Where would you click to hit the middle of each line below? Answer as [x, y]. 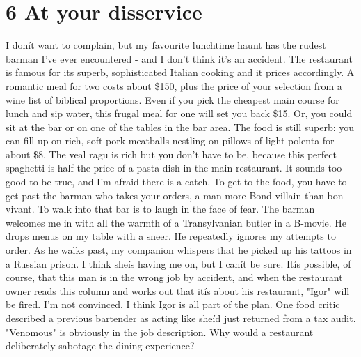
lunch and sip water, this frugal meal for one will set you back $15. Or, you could [179, 113]
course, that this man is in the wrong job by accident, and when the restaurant [174, 277]
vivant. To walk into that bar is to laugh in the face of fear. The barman [160, 209]
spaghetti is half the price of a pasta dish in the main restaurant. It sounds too [174, 168]
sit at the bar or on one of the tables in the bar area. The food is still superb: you [180, 127]
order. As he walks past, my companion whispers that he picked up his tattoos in [179, 250]
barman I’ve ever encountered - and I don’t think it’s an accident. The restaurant [179, 58]
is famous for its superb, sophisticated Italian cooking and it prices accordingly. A [180, 72]
